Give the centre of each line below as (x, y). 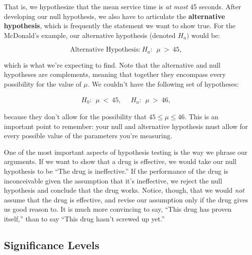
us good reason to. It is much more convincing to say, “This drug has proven (118, 209)
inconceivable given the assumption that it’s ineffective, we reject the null (113, 180)
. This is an (202, 117)
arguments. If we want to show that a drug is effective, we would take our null (120, 161)
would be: (206, 35)
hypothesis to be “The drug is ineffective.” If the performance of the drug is (116, 171)
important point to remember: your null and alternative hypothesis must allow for (126, 126)
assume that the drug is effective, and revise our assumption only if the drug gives (126, 199)
